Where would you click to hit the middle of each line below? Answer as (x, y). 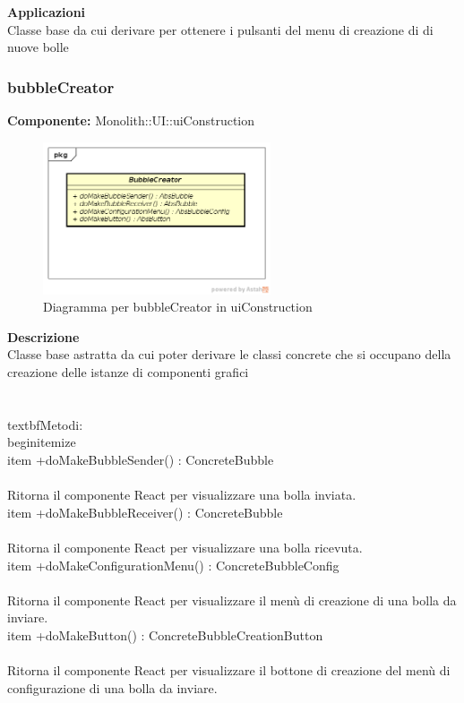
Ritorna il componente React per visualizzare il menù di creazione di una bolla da (232, 600)
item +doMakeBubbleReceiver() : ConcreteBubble (145, 512)
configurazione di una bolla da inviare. (112, 687)
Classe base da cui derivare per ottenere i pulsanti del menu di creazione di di (220, 29)
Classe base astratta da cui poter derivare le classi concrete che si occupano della (229, 354)
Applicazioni (47, 12)
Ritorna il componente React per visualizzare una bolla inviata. (182, 495)
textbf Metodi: (45, 424)
